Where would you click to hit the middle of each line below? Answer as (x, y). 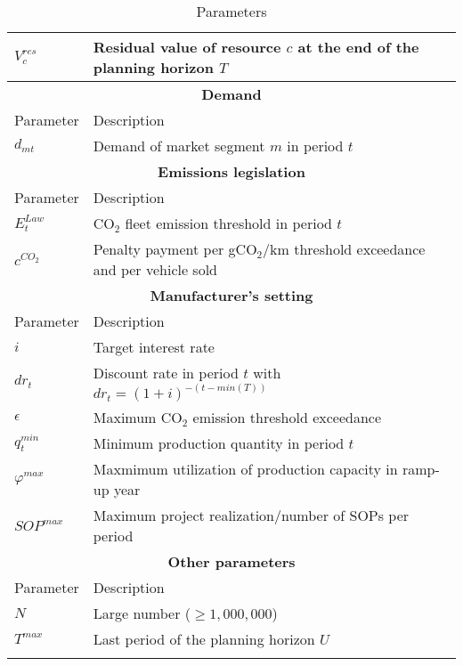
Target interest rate (154, 347)
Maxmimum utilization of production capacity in (245, 468)
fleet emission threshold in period (228, 223)
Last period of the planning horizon (204, 638)
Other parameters (231, 561)
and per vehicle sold (155, 269)
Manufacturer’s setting (231, 295)
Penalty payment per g (164, 249)
